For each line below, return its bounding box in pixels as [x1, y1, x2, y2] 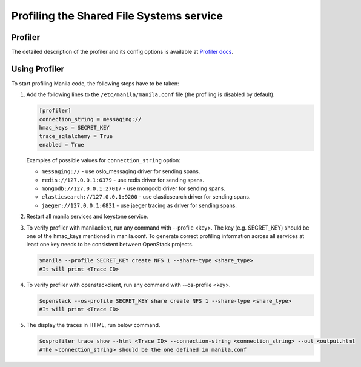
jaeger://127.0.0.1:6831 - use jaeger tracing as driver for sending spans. [41, 202, 237, 209]
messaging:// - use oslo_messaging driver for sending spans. [41, 168, 200, 175]
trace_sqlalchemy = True [39, 133, 113, 139]
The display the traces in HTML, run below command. [26, 322, 161, 329]
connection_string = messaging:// [39, 116, 142, 122]
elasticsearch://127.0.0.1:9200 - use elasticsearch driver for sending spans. [41, 193, 251, 200]
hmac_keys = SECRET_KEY [39, 124, 110, 131]
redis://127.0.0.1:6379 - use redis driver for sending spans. [41, 176, 204, 183]
